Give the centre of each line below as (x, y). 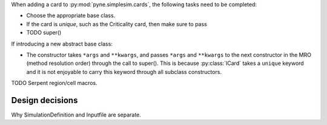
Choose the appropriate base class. (71, 16)
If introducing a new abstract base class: (62, 44)
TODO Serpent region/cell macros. (54, 83)
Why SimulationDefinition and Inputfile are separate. (76, 115)
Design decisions (45, 100)
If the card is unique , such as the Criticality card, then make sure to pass (117, 24)
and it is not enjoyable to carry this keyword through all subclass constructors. (124, 72)
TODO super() (44, 33)
